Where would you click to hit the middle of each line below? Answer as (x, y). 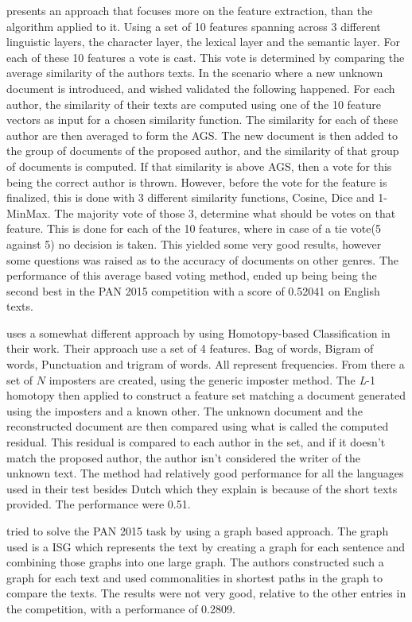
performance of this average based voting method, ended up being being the (192, 275)
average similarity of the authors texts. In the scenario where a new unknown (195, 73)
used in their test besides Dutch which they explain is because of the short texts (202, 488)
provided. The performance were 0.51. (99, 504)
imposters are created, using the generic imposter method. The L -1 (212, 379)
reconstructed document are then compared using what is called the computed (198, 426)
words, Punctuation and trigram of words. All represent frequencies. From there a (206, 364)
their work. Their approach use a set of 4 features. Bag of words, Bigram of (190, 348)
